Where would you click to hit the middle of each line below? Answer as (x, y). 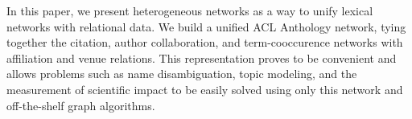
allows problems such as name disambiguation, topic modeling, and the (182, 74)
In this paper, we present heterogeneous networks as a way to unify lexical (190, 10)
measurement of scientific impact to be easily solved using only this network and (205, 89)
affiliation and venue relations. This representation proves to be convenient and (202, 57)
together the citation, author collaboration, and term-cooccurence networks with (205, 42)
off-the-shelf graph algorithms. (81, 105)
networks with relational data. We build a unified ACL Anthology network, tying (206, 26)
